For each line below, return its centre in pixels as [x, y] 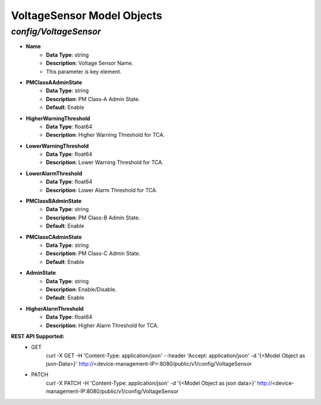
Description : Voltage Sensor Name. [90, 63]
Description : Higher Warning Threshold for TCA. [106, 135]
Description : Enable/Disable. [81, 289]
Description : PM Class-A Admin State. [93, 99]
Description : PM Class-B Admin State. [93, 218]
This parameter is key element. [84, 71]
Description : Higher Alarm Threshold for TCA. [102, 325]
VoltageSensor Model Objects [87, 15]
